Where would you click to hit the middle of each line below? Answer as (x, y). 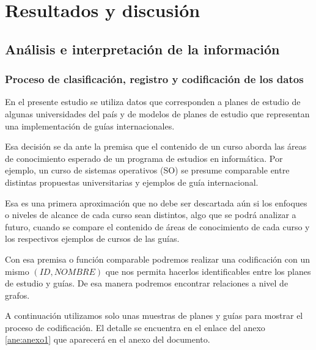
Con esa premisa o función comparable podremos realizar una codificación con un (157, 259)
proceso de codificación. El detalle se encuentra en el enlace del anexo (135, 327)
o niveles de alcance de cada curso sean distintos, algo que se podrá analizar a (151, 215)
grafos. (17, 295)
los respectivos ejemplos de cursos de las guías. (92, 239)
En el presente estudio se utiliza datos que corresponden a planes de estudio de (153, 102)
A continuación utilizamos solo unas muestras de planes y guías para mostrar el (154, 315)
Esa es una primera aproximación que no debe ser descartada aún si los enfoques (156, 202)
